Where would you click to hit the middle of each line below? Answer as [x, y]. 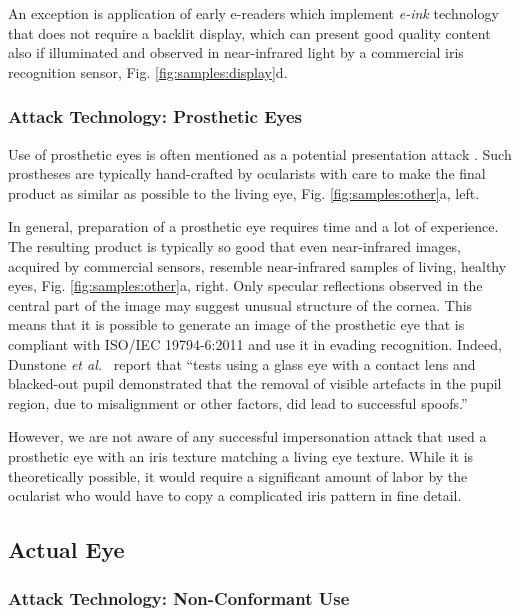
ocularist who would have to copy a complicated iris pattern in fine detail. [235, 495]
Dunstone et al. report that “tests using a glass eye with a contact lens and [242, 363]
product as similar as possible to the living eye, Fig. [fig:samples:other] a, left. [244, 192]
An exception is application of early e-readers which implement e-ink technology [253, 13]
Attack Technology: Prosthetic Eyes [155, 116]
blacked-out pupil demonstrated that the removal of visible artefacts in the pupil [255, 383]
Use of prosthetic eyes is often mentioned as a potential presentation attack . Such [260, 153]
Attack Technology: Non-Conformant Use [179, 598]
